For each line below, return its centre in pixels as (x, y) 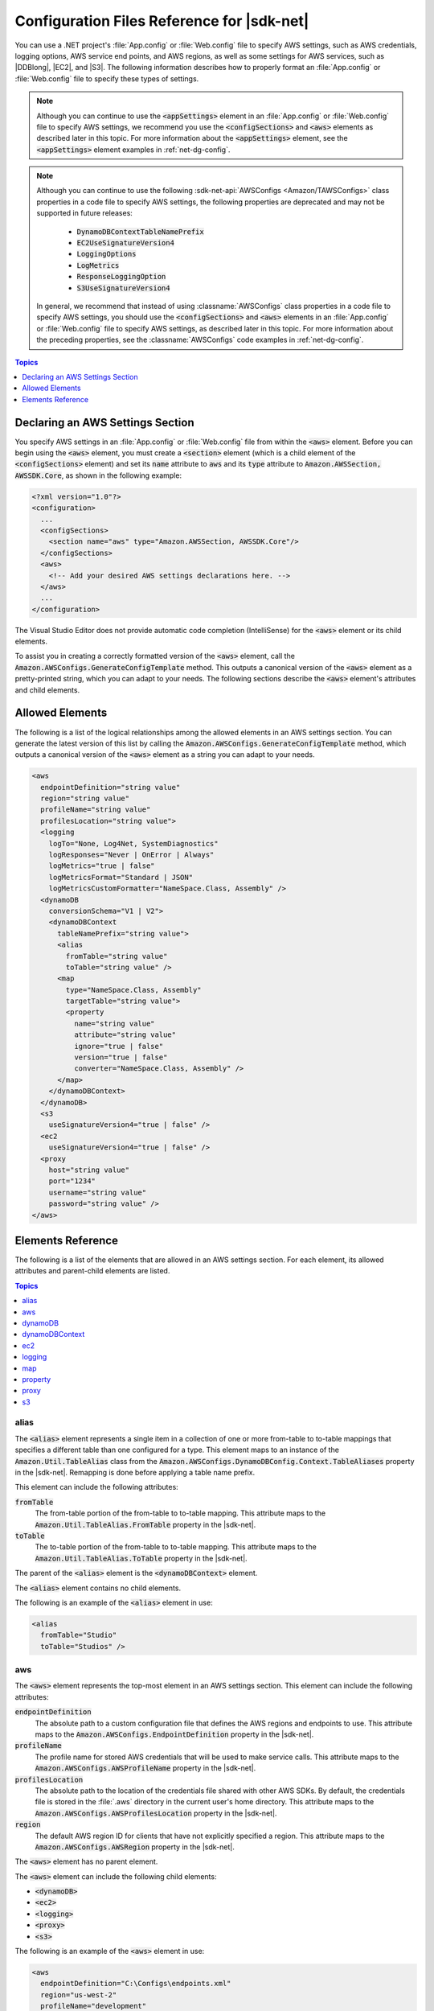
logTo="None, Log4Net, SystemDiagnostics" (133, 843)
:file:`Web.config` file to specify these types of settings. (107, 78)
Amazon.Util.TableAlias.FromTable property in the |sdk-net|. (145, 1524)
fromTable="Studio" (79, 1635)
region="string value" (85, 799)
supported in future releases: (84, 213)
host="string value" (89, 1170)
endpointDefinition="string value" (111, 787)
